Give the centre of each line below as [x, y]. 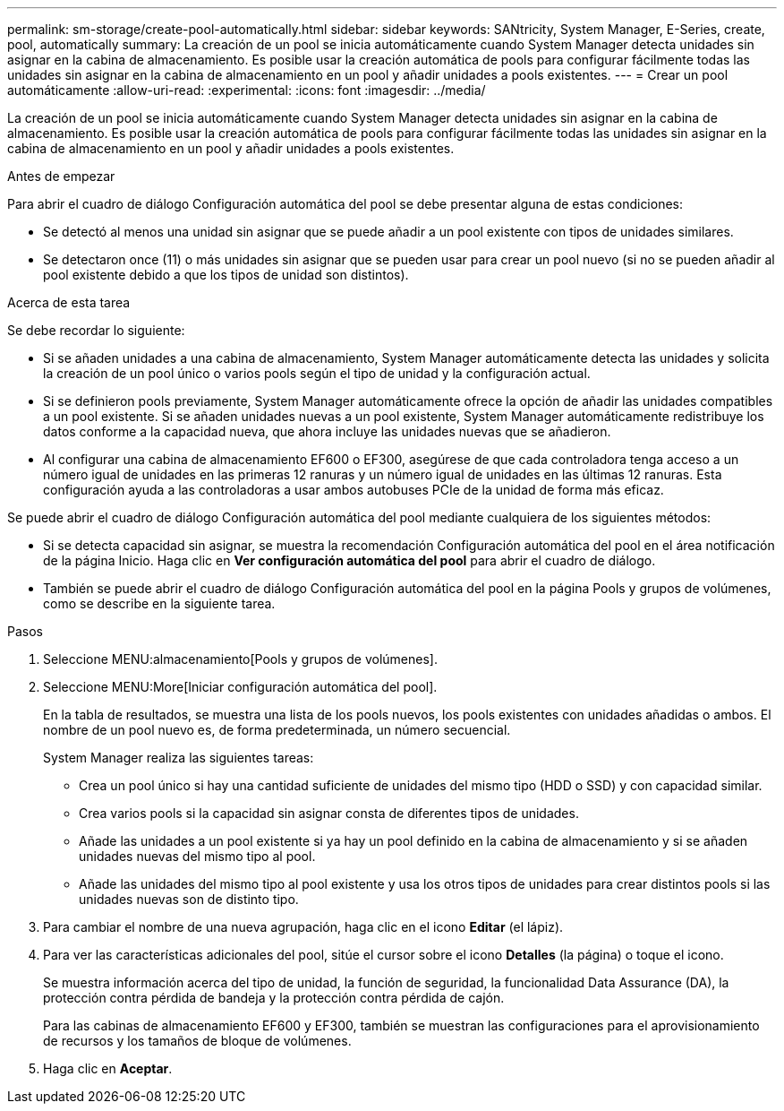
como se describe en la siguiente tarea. [159, 603]
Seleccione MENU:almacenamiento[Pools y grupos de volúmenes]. [240, 659]
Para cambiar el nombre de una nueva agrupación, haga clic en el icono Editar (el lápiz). [303, 927]
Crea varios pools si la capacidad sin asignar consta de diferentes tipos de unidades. [329, 813]
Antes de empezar [61, 176]
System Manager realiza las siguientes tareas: [179, 758]
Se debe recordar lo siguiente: [96, 330]
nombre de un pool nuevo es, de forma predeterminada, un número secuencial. [277, 730]
